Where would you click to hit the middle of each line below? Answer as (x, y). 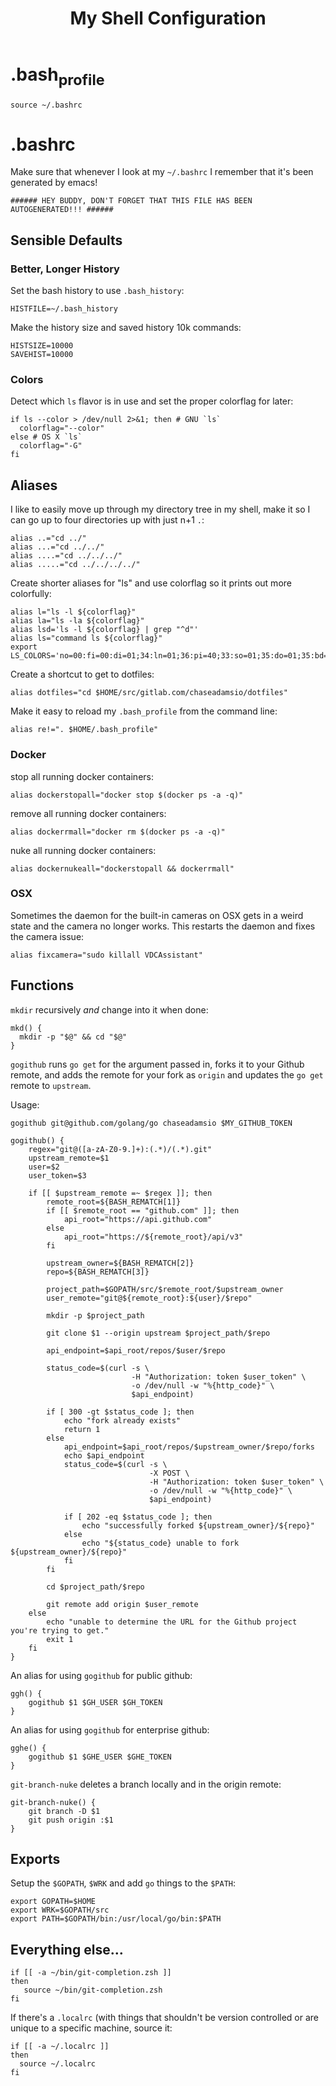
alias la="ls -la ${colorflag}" (77, 621)
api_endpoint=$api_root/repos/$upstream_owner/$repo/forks (189, 1447)
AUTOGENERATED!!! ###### (62, 210)
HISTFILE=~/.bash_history (64, 309)
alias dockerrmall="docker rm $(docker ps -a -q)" (118, 832)
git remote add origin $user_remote (122, 1604)
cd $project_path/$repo (95, 1587)
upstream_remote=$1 (69, 1158)
